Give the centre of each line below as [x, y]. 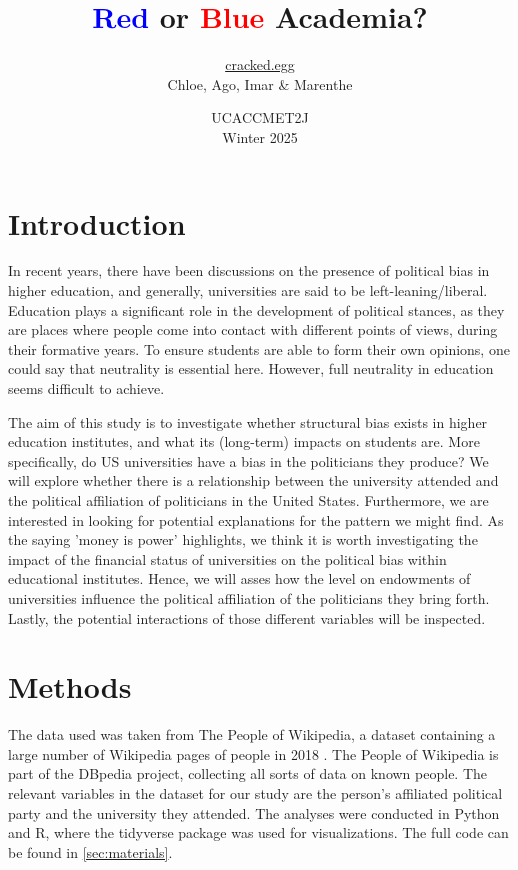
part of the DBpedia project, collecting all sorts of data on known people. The [248, 773]
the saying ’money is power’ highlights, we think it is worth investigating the [243, 539]
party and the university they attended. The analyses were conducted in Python [254, 812]
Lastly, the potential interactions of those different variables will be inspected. [247, 617]
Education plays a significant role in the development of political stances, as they [256, 309]
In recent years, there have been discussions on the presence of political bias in [249, 270]
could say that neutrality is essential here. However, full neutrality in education [251, 368]
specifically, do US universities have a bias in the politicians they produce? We [248, 460]
